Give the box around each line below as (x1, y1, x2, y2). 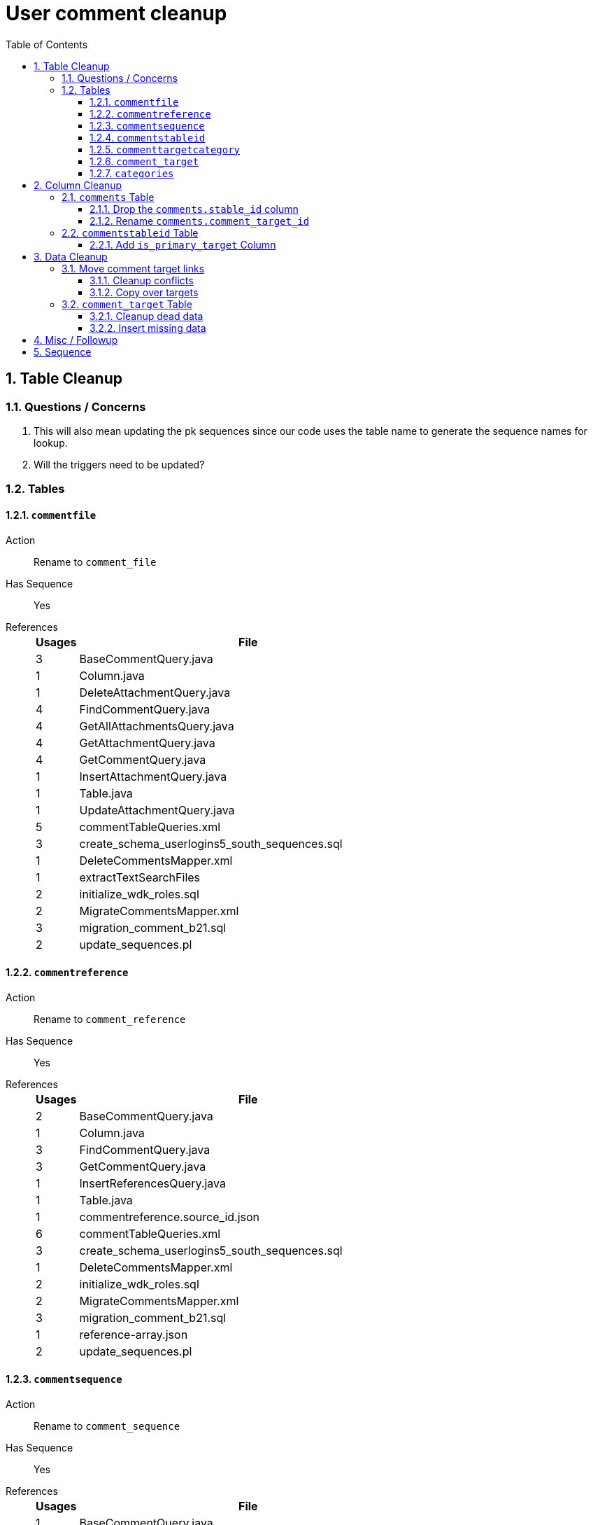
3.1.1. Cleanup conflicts (90, 274, 194, 286)
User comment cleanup (6, 1, 227, 25)
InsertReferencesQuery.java (79, 1176, 226, 1190)
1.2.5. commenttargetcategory (90, 143, 241, 155)
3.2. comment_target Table (62, 298, 192, 310)
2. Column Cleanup (34, 179, 122, 191)
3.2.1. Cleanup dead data (90, 309, 203, 322)
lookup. (34, 436, 68, 449)
